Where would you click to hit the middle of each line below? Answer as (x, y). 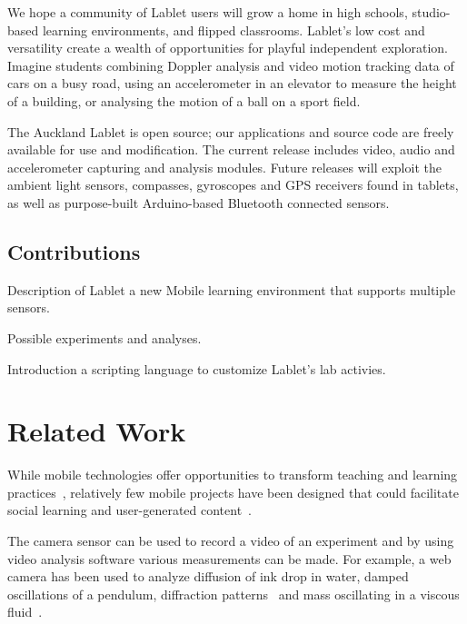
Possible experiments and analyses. (104, 337)
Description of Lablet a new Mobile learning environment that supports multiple (232, 289)
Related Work (97, 431)
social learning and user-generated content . (130, 510)
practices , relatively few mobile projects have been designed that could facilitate (233, 492)
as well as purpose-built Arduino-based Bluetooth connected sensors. (199, 202)
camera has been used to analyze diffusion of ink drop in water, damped (208, 576)
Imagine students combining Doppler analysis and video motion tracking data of (231, 65)
